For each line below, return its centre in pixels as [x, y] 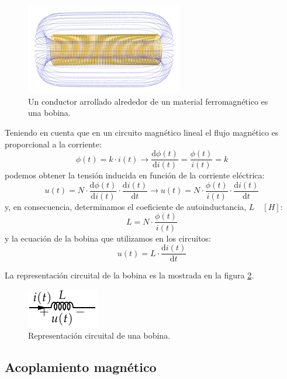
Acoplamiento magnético [81, 367]
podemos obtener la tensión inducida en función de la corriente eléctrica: [135, 175]
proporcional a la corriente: [53, 144]
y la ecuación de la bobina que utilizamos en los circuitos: [108, 238]
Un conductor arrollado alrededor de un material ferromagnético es [148, 101]
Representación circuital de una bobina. [99, 335]
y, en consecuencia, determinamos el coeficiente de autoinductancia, [126, 206]
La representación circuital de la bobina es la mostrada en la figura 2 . [129, 275]
